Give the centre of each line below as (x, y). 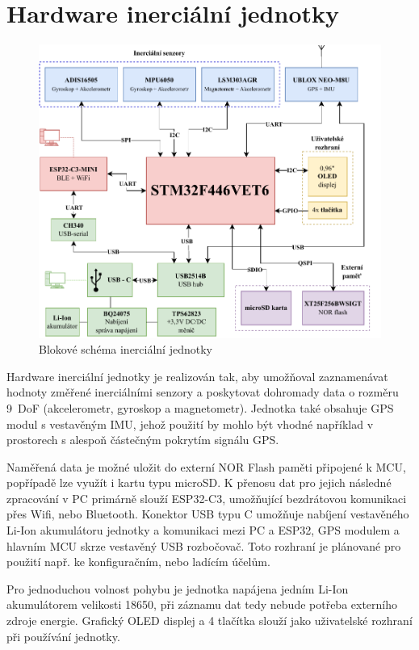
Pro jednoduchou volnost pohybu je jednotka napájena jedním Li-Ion (178, 588)
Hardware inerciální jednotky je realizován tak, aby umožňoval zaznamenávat (197, 376)
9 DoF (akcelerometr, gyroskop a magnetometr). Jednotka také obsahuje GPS (200, 407)
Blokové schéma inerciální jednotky (126, 349)
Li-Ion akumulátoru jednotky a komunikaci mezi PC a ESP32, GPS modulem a (203, 530)
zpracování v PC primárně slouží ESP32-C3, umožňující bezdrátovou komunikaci (207, 498)
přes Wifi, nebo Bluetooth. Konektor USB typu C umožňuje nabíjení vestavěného (208, 514)
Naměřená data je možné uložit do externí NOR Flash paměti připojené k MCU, (206, 466)
